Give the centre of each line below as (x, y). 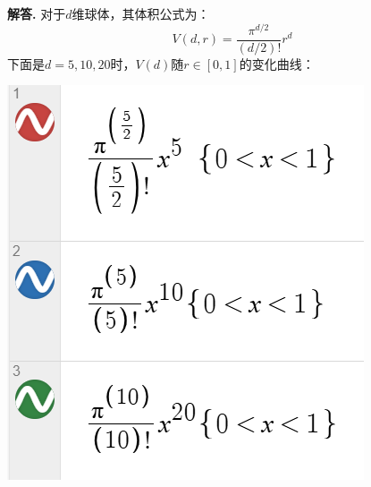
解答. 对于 (37, 13)
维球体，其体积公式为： (141, 13)
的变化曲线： (277, 63)
